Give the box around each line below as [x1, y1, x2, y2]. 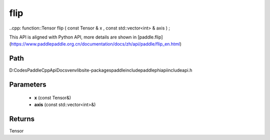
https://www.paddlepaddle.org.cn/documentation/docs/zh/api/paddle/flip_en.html [10, 41, 180, 47]
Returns [9, 114, 35, 123]
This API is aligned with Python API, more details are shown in [9, 34, 137, 40]
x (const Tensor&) [34, 94, 71, 100]
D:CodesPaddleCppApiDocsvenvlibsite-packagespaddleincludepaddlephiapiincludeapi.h [9, 67, 192, 73]
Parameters [9, 80, 46, 89]
